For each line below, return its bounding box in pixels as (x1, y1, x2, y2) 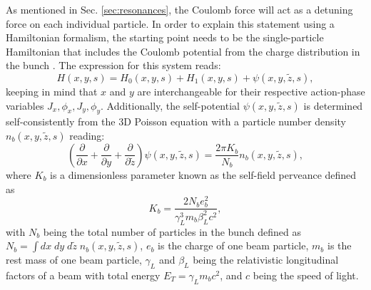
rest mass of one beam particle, (6, 252, 142, 267)
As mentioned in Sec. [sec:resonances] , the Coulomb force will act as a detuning (6, 2, 353, 16)
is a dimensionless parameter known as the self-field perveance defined (50, 167, 357, 182)
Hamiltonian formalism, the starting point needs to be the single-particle (6, 30, 324, 45)
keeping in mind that (6, 83, 98, 98)
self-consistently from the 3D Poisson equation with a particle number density (6, 114, 346, 129)
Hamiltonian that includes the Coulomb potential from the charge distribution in (6, 43, 360, 58)
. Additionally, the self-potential (101, 98, 240, 113)
